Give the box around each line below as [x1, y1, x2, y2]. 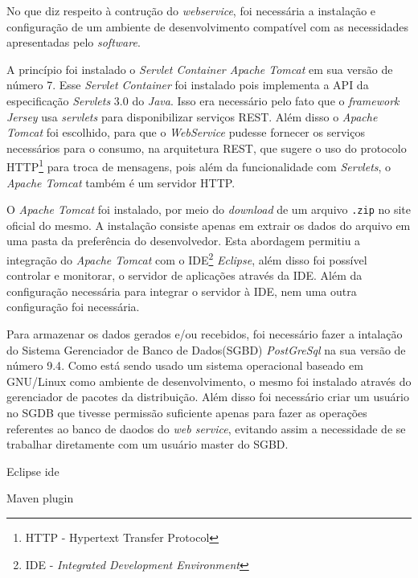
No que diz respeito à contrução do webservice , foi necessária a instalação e [6, 2, 376, 18]
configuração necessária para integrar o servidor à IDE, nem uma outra [6, 282, 357, 299]
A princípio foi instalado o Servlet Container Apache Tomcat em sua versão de [6, 60, 393, 77]
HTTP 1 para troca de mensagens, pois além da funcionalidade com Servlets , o [6, 156, 391, 174]
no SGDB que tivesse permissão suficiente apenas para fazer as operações [6, 404, 367, 421]
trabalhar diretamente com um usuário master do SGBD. [6, 436, 289, 453]
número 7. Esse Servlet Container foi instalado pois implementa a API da [6, 76, 369, 93]
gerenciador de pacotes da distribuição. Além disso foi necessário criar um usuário [6, 388, 409, 405]
